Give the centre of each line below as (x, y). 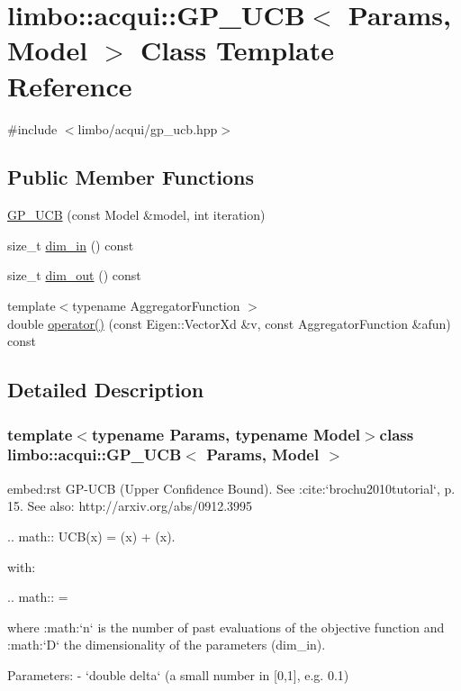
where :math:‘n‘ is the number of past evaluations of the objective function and (226, 627)
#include (32, 128)
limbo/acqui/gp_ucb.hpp (148, 128)
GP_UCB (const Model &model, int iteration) (136, 215)
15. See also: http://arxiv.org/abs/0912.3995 (130, 506)
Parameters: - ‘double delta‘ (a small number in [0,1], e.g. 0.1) (178, 674)
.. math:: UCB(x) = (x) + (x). (91, 536)
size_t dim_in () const (71, 245)
